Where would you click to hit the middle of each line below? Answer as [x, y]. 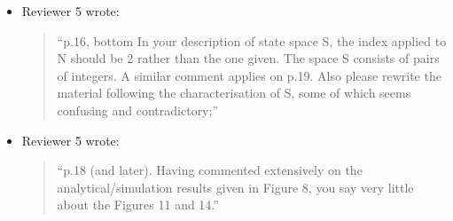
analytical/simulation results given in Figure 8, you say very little [235, 187]
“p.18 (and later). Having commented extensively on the [210, 170]
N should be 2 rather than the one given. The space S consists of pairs [248, 58]
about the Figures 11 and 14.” [138, 205]
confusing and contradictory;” [138, 110]
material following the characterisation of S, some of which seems [234, 93]
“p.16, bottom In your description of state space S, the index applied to [252, 40]
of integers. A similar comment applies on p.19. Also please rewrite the [249, 75]
